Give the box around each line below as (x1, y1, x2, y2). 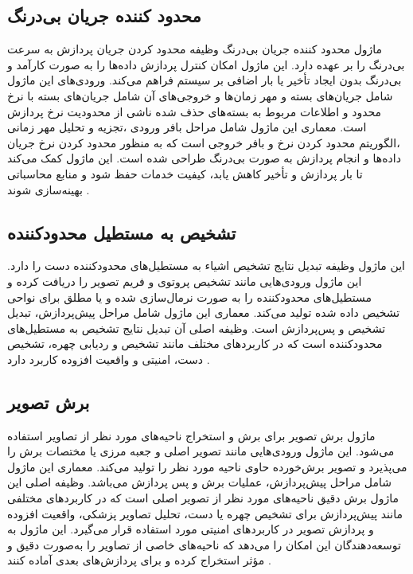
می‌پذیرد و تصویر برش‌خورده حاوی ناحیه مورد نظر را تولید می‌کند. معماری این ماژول (7, 458, 407, 474)
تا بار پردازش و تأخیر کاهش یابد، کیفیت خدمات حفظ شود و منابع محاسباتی (7, 165, 363, 182)
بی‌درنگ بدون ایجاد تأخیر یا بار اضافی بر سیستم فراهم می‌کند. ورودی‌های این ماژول (7, 72, 402, 88)
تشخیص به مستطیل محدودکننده (7, 220, 236, 244)
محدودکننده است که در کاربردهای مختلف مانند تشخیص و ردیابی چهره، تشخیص (7, 335, 383, 352)
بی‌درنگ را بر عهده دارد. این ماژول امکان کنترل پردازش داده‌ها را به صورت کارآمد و (7, 56, 405, 72)
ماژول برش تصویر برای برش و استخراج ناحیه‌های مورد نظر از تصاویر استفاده (7, 427, 376, 443)
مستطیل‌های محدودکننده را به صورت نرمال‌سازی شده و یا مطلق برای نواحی (7, 288, 372, 305)
